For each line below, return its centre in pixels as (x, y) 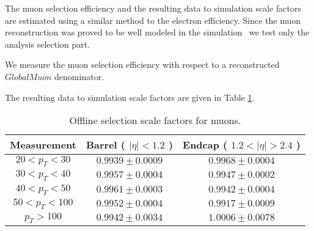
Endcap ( (205, 145)
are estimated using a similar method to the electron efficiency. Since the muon (153, 20)
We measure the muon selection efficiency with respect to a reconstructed (142, 64)
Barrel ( (106, 145)
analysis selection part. (48, 44)
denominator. (79, 76)
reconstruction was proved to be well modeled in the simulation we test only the (157, 32)
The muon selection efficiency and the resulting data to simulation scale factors (153, 8)
